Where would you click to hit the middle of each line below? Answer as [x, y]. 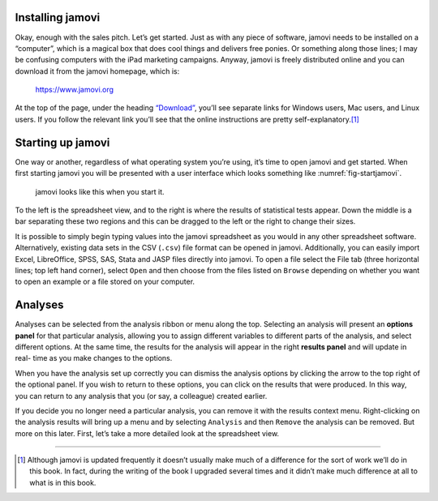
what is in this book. [63, 482]
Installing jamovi [58, 17]
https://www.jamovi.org [74, 90]
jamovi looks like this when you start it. [100, 191]
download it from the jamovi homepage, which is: [97, 71]
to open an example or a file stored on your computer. [105, 282]
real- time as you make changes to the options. [94, 358]
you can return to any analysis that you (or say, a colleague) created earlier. [141, 396]
